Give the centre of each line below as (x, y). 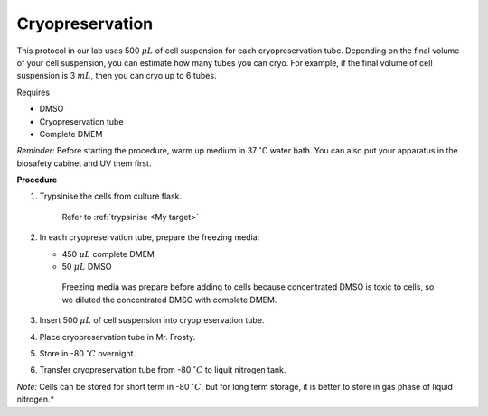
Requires (33, 92)
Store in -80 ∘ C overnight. (87, 353)
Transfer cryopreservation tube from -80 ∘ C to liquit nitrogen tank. (163, 370)
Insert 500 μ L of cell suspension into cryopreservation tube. (152, 320)
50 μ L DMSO (87, 267)
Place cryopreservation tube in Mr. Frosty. (117, 337)
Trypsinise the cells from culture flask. (111, 196)
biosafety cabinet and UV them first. (84, 163)
